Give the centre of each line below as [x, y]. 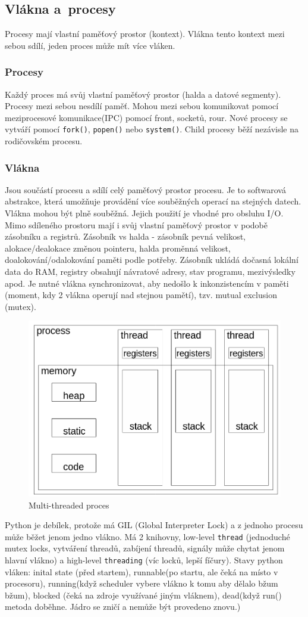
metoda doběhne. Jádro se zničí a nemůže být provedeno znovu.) [123, 607]
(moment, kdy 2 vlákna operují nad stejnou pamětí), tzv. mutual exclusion [141, 295]
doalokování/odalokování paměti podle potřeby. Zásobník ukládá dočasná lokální [152, 260]
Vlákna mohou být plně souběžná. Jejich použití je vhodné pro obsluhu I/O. [144, 213]
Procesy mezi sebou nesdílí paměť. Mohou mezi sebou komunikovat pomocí [142, 106]
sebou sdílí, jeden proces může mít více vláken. [90, 45]
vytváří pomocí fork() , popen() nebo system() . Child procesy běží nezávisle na [152, 129]
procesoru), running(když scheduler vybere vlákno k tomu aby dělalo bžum [142, 583]
